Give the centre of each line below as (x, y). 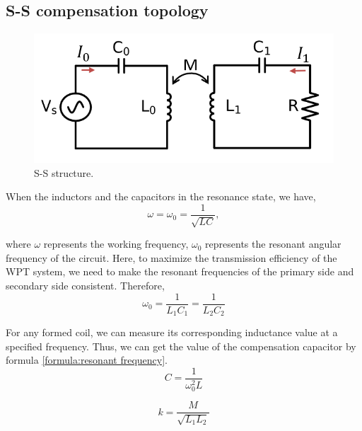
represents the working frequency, (116, 244)
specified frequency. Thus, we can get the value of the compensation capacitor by (181, 346)
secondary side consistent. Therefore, (85, 286)
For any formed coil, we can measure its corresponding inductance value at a (172, 332)
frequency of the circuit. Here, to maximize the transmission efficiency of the (171, 257)
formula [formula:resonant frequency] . (87, 360)
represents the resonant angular (273, 244)
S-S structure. (64, 172)
